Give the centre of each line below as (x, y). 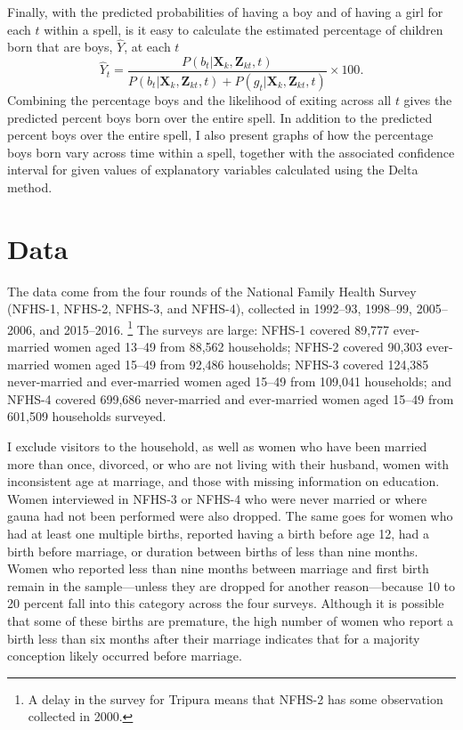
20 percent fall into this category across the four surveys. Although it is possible (226, 603)
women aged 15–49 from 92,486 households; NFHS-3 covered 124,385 (241, 364)
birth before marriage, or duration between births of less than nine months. (213, 551)
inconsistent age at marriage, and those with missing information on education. (223, 481)
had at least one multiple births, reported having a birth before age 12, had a (219, 533)
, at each (147, 47)
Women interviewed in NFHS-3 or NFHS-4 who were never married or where (217, 498)
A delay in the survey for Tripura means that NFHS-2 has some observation (236, 698)
